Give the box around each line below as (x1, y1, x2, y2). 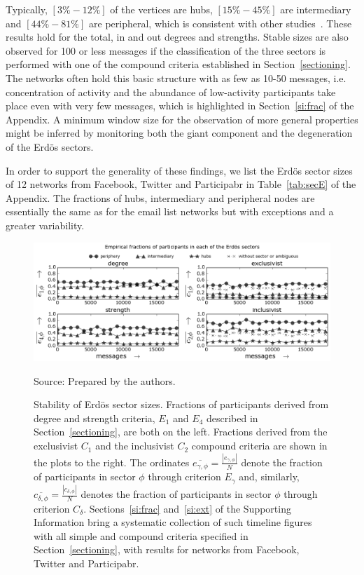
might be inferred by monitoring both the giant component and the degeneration (6, 126, 353, 140)
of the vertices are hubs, (110, 2, 213, 16)
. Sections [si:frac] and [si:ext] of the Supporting (83, 501, 291, 515)
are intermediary (280, 2, 351, 16)
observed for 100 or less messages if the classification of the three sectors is (6, 43, 326, 57)
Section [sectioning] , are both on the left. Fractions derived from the (34, 424, 328, 439)
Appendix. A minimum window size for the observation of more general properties (6, 111, 358, 126)
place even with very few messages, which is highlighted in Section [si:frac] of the (6, 98, 354, 113)
